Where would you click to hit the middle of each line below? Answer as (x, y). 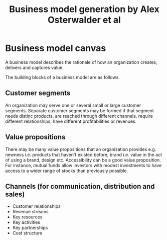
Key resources (27, 217)
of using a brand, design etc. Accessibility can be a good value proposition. (83, 160)
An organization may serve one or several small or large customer (73, 105)
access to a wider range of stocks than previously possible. (67, 171)
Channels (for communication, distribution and (80, 186)
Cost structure (27, 233)
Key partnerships (30, 228)
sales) (15, 194)
